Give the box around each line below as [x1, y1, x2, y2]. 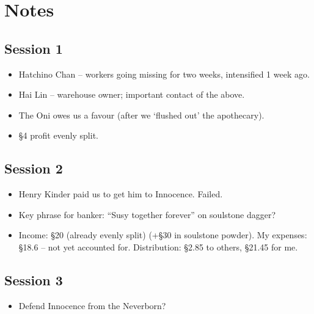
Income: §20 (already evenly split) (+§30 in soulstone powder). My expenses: [18, 228, 307, 241]
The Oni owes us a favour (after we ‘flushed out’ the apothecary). [18, 108, 265, 121]
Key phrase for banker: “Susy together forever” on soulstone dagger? [18, 208, 276, 221]
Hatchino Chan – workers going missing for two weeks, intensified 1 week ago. [18, 67, 310, 80]
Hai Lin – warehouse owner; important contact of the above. [18, 88, 245, 101]
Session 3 [4, 270, 63, 289]
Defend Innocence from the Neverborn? [18, 299, 166, 312]
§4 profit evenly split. [18, 129, 98, 142]
